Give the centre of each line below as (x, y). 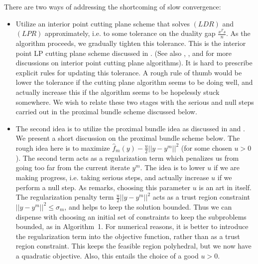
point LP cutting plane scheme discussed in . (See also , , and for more (124, 53)
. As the (238, 33)
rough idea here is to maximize (63, 147)
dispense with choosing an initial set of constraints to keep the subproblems (131, 216)
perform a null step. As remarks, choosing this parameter (103, 187)
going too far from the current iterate (73, 167)
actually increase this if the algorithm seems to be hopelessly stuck (118, 92)
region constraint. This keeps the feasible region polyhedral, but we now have (133, 246)
